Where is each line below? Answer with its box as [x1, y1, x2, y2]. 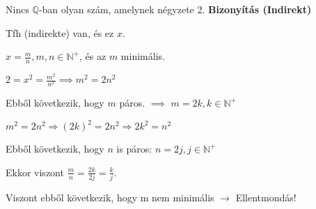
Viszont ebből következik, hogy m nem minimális [6, 190, 214, 205]
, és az [79, 49, 106, 63]
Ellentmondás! [235, 190, 297, 205]
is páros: [116, 141, 152, 156]
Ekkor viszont [6, 164, 64, 179]
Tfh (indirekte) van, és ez [6, 25, 114, 40]
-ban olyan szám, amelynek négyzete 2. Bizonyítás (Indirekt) [38, 2, 312, 16]
